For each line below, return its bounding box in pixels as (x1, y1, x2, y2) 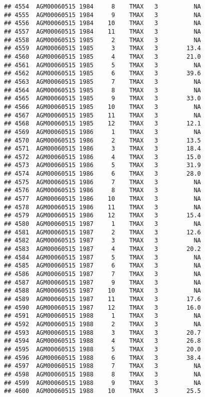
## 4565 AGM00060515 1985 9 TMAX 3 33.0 (4, 95, 201, 102)
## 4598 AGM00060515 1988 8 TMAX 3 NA (4, 370, 201, 378)
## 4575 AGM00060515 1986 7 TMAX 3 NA (4, 178, 201, 186)
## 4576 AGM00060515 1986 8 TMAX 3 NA (4, 187, 201, 194)
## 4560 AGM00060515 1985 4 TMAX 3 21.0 (4, 53, 201, 60)
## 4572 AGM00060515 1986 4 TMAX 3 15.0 (4, 153, 201, 161)
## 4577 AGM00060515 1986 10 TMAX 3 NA (4, 195, 201, 203)
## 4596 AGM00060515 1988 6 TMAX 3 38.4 (4, 354, 201, 361)
